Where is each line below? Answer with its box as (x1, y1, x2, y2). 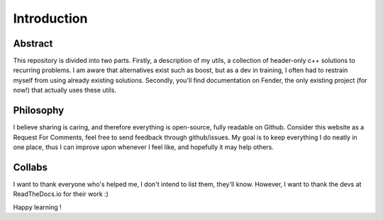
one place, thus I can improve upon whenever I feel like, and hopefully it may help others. (13, 142, 274, 151)
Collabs (13, 161, 48, 173)
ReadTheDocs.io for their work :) (13, 190, 109, 198)
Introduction (13, 11, 88, 26)
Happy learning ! (13, 202, 62, 212)
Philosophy (13, 105, 65, 117)
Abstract (13, 37, 53, 50)
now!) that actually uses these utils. (13, 86, 117, 95)
